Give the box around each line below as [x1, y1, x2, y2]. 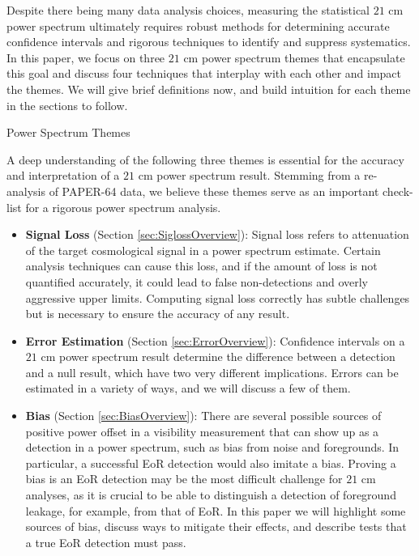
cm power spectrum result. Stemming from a [138, 167, 361, 184]
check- [383, 182, 413, 199]
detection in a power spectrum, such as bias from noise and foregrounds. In [25, 439, 400, 456]
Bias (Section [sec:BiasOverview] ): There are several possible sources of [25, 407, 382, 424]
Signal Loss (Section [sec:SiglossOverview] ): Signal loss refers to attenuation [25, 226, 409, 243]
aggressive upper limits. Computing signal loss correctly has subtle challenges [25, 289, 410, 306]
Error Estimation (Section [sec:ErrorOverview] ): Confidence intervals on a [25, 332, 405, 349]
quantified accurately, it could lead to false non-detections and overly [25, 273, 368, 290]
